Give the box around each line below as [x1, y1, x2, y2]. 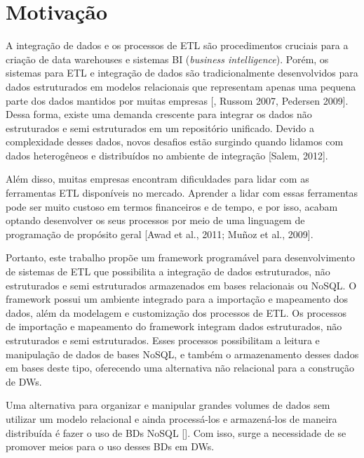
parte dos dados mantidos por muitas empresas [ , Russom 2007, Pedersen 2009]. [6, 93, 349, 107]
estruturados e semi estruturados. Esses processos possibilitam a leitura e [6, 333, 320, 347]
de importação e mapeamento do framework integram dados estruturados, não [6, 319, 342, 334]
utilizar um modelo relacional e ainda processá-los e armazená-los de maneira [6, 411, 337, 426]
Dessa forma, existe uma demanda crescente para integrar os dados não [6, 107, 312, 122]
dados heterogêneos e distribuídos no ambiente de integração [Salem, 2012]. [6, 148, 328, 162]
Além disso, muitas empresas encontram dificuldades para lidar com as [6, 171, 309, 186]
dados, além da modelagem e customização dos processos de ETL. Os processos [6, 305, 347, 320]
